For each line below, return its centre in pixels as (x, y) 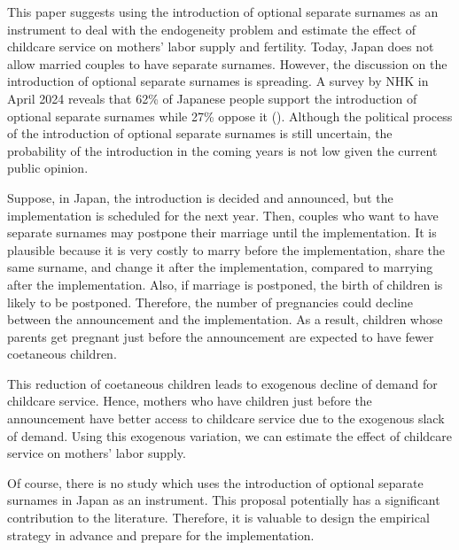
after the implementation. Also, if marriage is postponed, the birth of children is (225, 284)
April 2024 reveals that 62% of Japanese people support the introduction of (212, 98)
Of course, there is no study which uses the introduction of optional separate (215, 482)
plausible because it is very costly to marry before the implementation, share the (226, 249)
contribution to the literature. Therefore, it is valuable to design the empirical (218, 518)
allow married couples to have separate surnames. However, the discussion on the (227, 63)
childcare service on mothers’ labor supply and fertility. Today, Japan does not (221, 46)
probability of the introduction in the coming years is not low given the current (222, 150)
